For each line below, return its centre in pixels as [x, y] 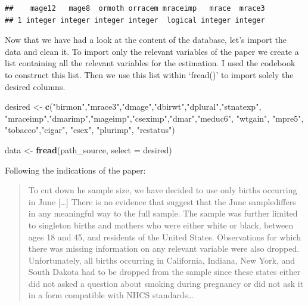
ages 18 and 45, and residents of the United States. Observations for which [164, 237]
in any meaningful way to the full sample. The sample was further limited [163, 213]
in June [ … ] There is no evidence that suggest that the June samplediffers [162, 201]
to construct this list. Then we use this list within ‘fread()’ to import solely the [149, 74]
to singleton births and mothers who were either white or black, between [161, 225]
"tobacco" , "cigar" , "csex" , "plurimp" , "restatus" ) [90, 130]
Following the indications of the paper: [75, 170]
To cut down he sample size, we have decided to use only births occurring [163, 190]
